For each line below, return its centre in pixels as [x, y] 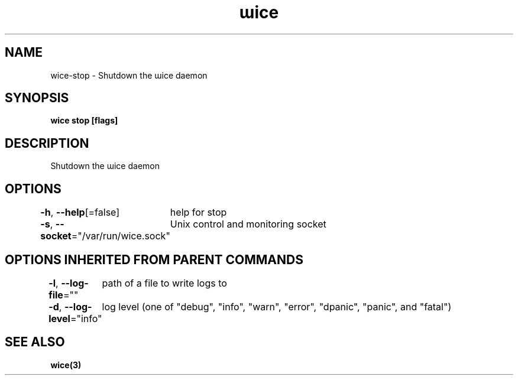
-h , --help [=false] [80, 212]
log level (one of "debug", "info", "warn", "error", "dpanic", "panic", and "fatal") [277, 306]
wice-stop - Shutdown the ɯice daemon [129, 75]
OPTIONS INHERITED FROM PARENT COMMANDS [154, 259]
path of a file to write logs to [164, 283]
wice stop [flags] [84, 121]
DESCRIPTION [47, 143]
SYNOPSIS [37, 98]
